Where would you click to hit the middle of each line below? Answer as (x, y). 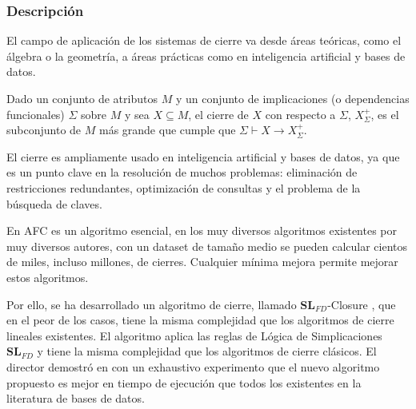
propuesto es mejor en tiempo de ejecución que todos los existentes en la (184, 382)
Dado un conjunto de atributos (82, 98)
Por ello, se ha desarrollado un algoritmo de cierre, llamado (152, 304)
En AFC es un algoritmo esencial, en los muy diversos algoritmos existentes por (202, 230)
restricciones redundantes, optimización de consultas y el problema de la (184, 187)
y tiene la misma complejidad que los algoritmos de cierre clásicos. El (207, 351)
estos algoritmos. (48, 277)
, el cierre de (218, 114)
